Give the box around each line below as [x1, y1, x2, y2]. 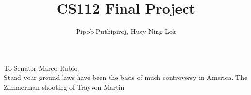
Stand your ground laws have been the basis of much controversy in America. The [4, 72, 248, 82]
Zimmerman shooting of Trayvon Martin [4, 81, 125, 92]
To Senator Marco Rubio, [4, 63, 79, 73]
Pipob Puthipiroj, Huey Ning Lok [76, 26, 176, 36]
